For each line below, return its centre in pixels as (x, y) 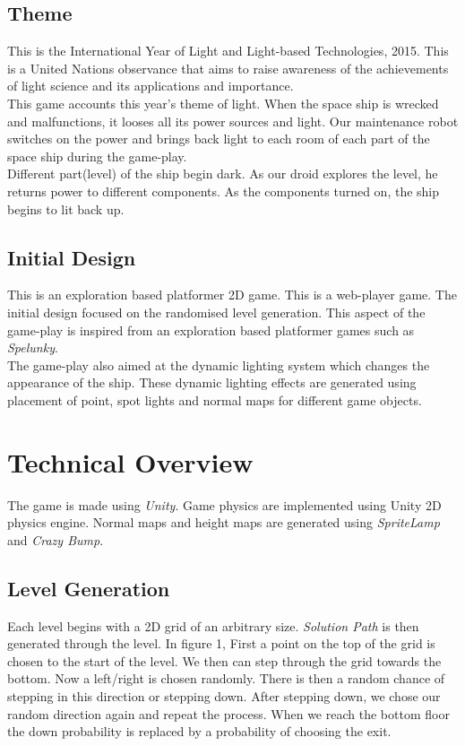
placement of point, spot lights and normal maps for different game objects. (215, 399)
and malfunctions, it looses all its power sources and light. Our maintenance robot (233, 121)
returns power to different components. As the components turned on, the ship (224, 191)
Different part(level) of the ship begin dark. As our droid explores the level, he (223, 173)
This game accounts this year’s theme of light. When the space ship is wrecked (223, 103)
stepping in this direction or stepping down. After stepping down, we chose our (224, 695)
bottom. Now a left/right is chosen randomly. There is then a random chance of (226, 678)
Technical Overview (130, 461)
